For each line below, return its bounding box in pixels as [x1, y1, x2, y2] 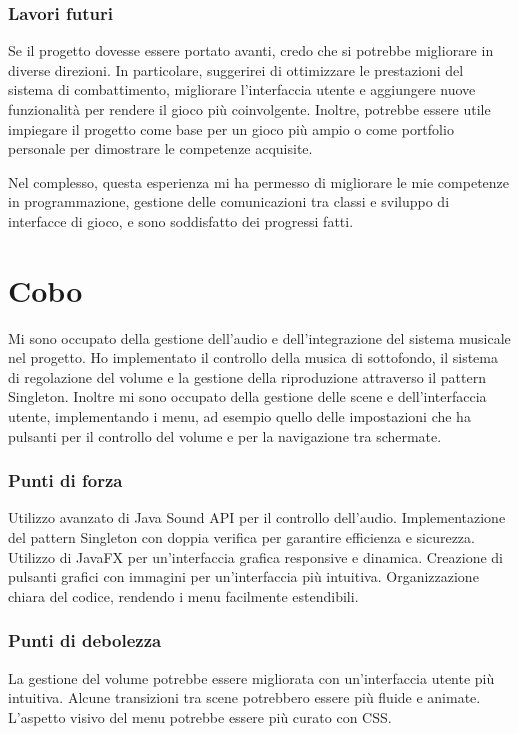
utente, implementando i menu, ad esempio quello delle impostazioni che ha [8, 406, 471, 427]
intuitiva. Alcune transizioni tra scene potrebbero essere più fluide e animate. [8, 687, 481, 708]
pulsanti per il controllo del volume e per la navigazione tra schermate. [8, 425, 442, 446]
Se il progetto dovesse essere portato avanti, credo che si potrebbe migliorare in [8, 40, 494, 61]
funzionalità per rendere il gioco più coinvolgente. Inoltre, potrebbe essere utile [8, 99, 491, 119]
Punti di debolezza [8, 628, 162, 653]
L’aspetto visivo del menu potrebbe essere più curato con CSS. [8, 706, 392, 727]
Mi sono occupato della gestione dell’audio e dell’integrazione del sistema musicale [8, 327, 511, 348]
